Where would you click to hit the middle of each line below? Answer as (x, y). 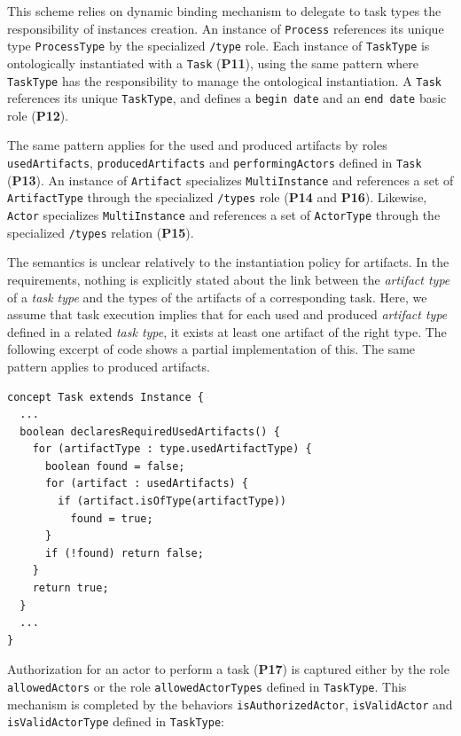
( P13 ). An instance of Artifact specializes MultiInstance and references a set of (230, 180)
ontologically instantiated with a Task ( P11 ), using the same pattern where (213, 63)
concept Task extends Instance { (105, 397)
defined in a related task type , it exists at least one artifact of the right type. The (227, 331)
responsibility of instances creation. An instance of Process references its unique (226, 28)
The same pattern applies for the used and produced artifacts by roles (197, 145)
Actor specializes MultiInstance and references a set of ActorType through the (224, 215)
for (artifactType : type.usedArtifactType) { (172, 449)
